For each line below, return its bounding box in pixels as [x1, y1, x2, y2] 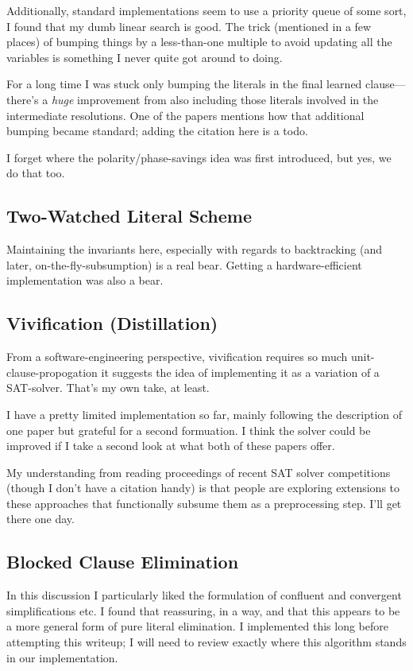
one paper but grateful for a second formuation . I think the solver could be [6, 421, 371, 438]
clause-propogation [6, 363, 98, 380]
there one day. [6, 510, 75, 527]
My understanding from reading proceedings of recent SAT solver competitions [6, 463, 391, 480]
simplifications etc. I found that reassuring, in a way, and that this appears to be [6, 602, 400, 619]
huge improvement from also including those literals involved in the [51, 91, 379, 107]
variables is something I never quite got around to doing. [6, 48, 283, 65]
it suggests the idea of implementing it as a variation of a [101, 363, 380, 380]
